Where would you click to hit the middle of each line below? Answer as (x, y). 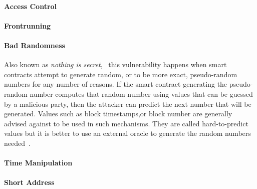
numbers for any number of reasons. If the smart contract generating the (116, 84)
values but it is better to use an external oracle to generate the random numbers (127, 133)
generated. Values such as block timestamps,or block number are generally (118, 114)
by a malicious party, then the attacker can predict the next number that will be (128, 104)
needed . (17, 143)
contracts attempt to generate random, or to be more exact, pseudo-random (121, 74)
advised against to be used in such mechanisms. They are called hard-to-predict (126, 123)
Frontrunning (28, 25)
